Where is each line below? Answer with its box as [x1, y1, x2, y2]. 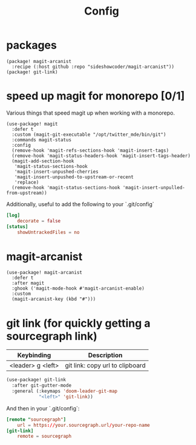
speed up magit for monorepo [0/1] [6, 89, 185, 103]
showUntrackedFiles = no [17, 229, 80, 235]
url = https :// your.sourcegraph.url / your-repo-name [17, 422, 150, 428]
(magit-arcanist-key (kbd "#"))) [11, 296, 96, 303]
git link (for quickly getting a [6, 316, 151, 330]
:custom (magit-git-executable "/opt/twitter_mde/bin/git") [11, 132, 166, 138]
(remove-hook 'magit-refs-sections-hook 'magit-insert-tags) [11, 147, 169, 153]
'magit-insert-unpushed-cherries [14, 169, 99, 175]
